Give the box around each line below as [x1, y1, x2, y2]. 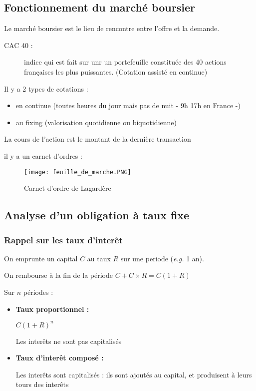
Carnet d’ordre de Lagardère [24, 183, 111, 193]
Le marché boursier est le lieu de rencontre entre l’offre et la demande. [4, 23, 220, 34]
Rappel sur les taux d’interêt [4, 233, 123, 246]
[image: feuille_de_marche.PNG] [24, 168, 131, 176]
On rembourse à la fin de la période [4, 270, 113, 280]
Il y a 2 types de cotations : [4, 83, 88, 94]
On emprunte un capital [4, 253, 78, 263]
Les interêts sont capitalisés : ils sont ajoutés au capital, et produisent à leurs [15, 369, 252, 379]
